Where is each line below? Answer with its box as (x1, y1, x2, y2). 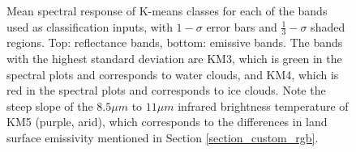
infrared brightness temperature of (178, 97, 349, 114)
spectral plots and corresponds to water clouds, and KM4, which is (6, 65, 339, 82)
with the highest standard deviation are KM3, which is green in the (6, 50, 342, 67)
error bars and (206, 18, 277, 35)
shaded (311, 18, 345, 35)
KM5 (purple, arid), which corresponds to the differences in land (6, 113, 328, 130)
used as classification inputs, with (6, 18, 173, 35)
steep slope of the (6, 97, 93, 114)
